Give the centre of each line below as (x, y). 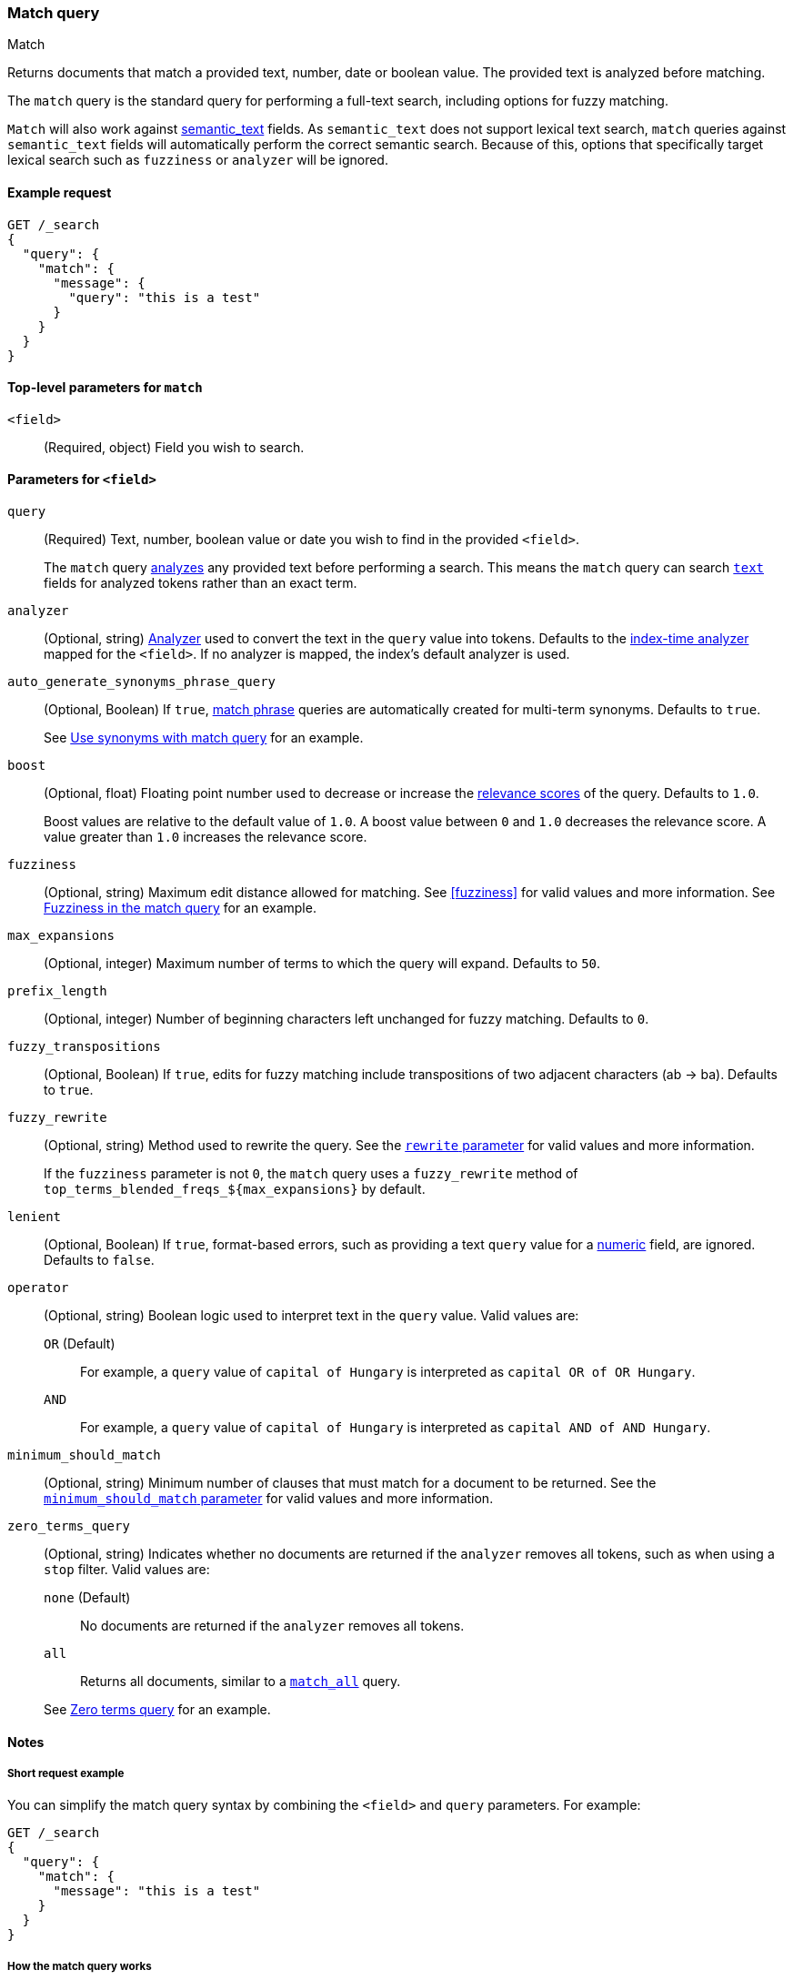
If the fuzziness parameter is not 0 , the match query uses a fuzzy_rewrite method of (311, 1174)
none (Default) (87, 1598)
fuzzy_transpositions (84, 1047)
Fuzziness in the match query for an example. (180, 908)
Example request (60, 192)
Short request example (66, 1774)
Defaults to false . (99, 1260)
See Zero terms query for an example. (157, 1710)
